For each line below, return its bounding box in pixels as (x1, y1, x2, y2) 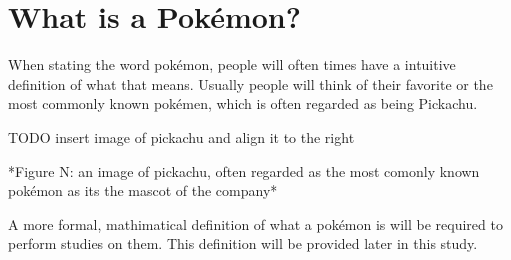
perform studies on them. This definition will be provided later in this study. (8, 233, 478, 254)
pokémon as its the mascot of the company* (8, 180, 278, 201)
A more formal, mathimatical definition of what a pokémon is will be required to (8, 213, 503, 234)
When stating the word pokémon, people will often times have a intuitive (8, 54, 456, 75)
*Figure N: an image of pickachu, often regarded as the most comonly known (8, 160, 480, 181)
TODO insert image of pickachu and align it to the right (8, 126, 355, 147)
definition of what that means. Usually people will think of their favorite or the (8, 73, 493, 94)
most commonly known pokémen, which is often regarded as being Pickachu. (8, 93, 478, 114)
